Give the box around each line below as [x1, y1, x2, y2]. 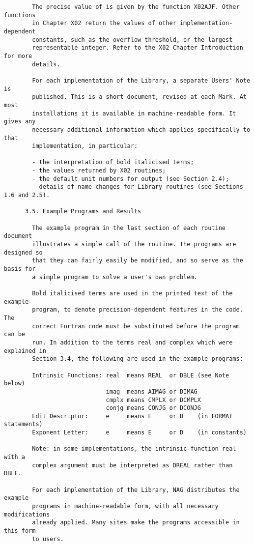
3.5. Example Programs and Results [25, 208, 141, 215]
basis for [4, 265, 36, 272]
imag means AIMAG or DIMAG [106, 388, 198, 395]
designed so [4, 249, 43, 256]
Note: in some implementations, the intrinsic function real [32, 445, 236, 453]
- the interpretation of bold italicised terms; [32, 159, 194, 166]
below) [4, 380, 25, 387]
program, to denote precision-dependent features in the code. [32, 306, 243, 314]
